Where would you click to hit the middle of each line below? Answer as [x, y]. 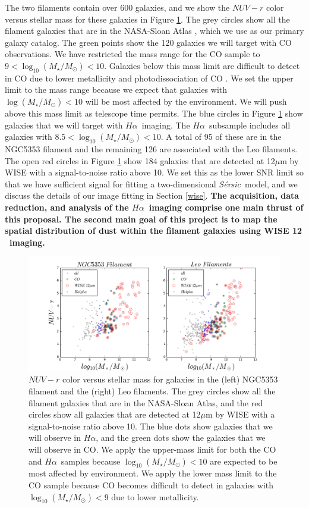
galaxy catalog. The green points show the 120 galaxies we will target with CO [148, 42]
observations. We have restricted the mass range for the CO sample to [133, 54]
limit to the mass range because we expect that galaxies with [116, 90]
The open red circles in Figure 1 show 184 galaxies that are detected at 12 [140, 160]
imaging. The [166, 125]
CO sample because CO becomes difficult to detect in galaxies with [151, 485]
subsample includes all [250, 125]
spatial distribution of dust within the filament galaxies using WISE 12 [154, 231]
